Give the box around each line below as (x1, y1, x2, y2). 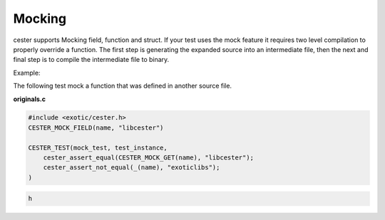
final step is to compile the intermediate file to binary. (13, 56, 170, 64)
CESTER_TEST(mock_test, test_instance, (28, 143, 168, 152)
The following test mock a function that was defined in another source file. (13, 82, 232, 90)
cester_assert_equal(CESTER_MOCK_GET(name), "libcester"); (43, 154, 255, 162)
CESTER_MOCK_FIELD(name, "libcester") (28, 123, 164, 132)
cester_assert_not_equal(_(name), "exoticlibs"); (43, 164, 220, 172)
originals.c (13, 95, 46, 103)
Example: (13, 68, 41, 77)
